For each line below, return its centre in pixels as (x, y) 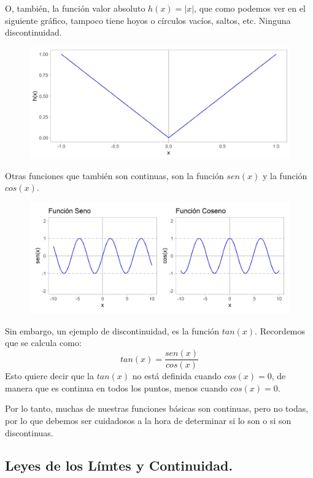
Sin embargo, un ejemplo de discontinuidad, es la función (112, 330)
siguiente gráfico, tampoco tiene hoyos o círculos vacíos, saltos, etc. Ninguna (148, 20)
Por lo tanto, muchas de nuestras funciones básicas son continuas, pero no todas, (157, 408)
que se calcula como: (43, 343)
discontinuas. (29, 432)
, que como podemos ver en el (250, 8)
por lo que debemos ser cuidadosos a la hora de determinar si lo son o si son (148, 420)
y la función (285, 175)
